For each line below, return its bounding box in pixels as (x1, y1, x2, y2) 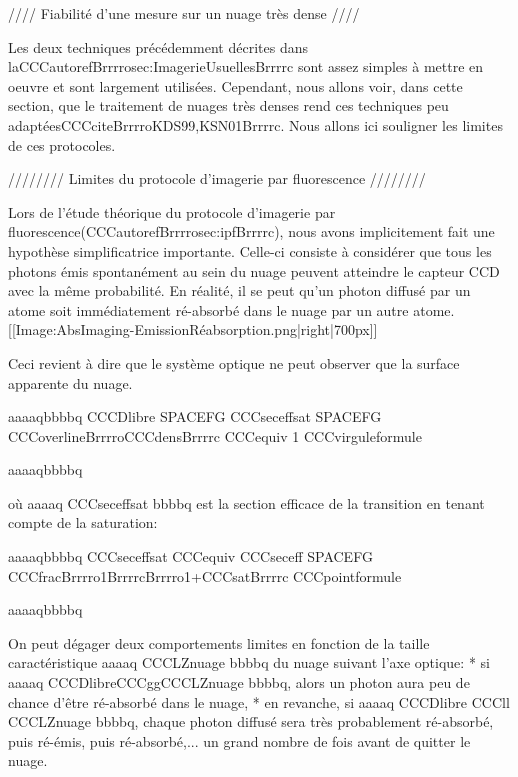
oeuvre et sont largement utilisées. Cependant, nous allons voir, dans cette (8, 75, 463, 96)
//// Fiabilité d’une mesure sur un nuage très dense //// (8, 3, 360, 23)
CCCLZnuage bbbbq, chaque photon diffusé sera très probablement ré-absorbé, (8, 711, 494, 732)
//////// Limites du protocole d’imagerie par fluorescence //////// (8, 168, 426, 189)
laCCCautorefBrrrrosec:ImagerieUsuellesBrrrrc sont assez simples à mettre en (8, 56, 484, 77)
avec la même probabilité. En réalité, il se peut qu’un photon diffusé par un (8, 280, 471, 301)
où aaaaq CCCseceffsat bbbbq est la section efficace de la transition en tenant (8, 492, 485, 513)
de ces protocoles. (8, 134, 116, 155)
